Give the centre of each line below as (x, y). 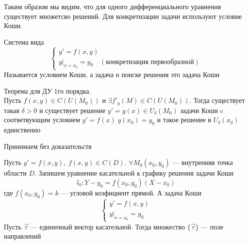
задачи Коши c (202, 110)
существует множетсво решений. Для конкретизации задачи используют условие (123, 16)
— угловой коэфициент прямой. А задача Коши (131, 192)
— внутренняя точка (203, 162)
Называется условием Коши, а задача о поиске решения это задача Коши (112, 74)
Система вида (24, 41)
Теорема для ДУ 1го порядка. (48, 90)
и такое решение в (184, 120)
